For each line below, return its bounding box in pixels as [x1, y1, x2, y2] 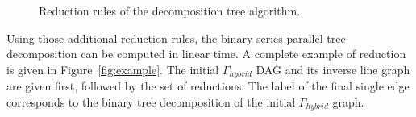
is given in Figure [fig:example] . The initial [6, 61, 219, 77]
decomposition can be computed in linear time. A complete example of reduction [6, 45, 406, 62]
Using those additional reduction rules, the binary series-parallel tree [6, 29, 346, 46]
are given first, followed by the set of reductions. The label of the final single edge [6, 77, 410, 94]
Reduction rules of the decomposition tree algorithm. [39, 2, 301, 19]
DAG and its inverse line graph [256, 61, 410, 77]
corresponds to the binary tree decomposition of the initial [6, 93, 296, 110]
